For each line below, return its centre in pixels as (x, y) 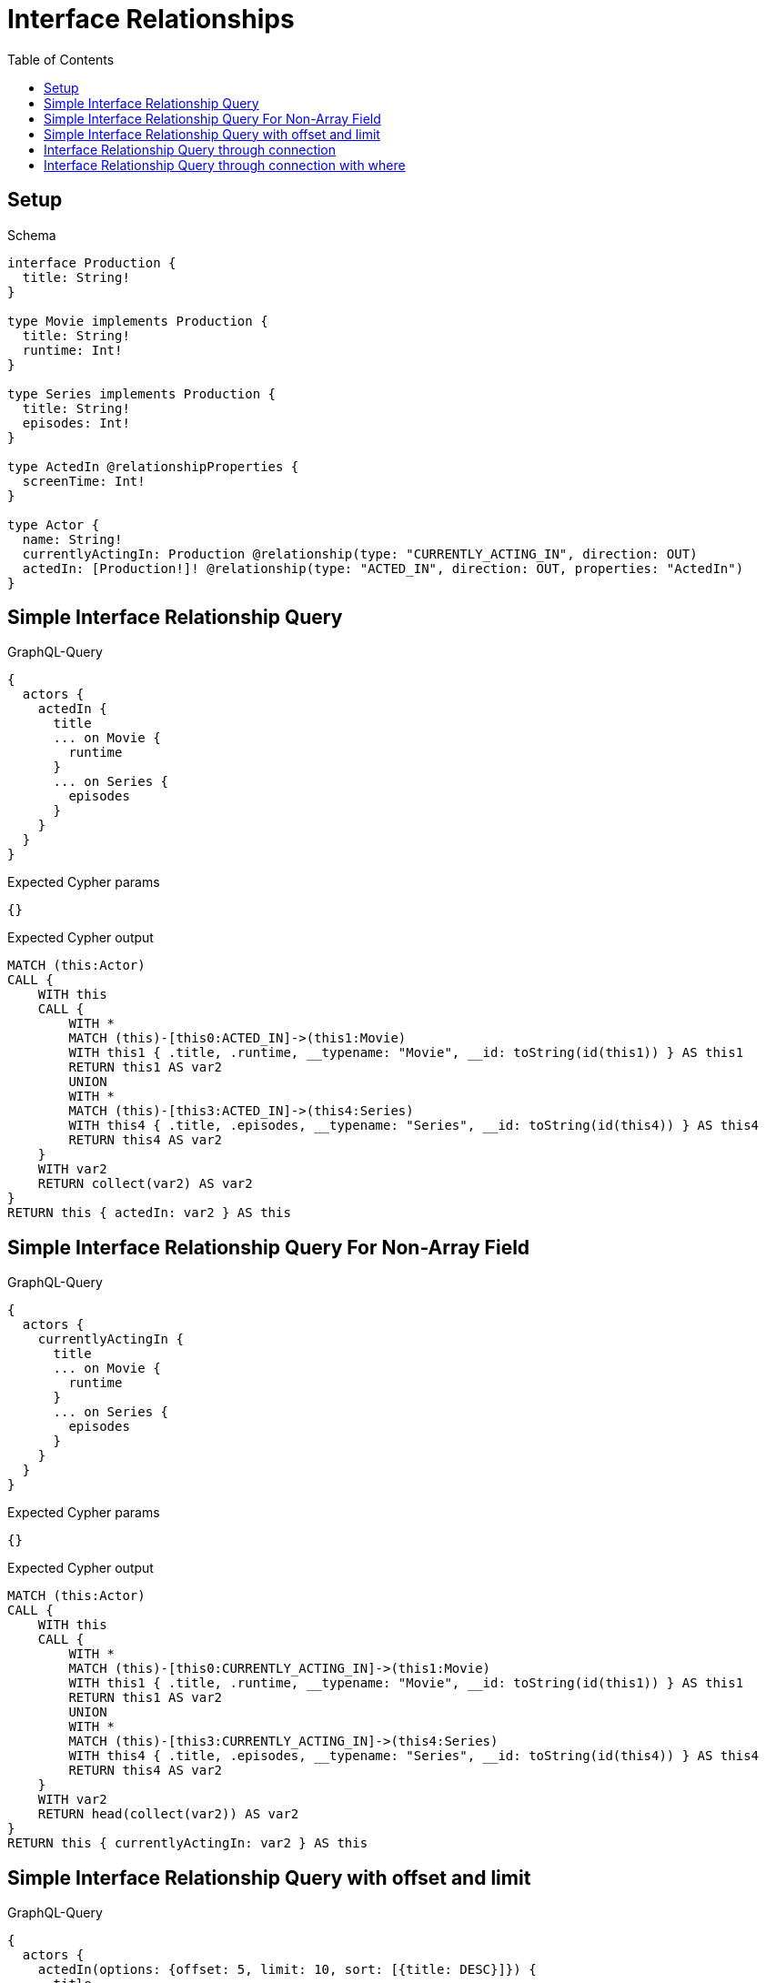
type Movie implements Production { (138, 321)
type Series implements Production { (142, 393)
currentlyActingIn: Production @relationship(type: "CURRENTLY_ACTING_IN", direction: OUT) (360, 554)
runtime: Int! (72, 350)
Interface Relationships (151, 19)
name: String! (72, 539)
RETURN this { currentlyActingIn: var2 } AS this (188, 1843)
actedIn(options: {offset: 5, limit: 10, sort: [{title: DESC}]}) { (287, 1970)
